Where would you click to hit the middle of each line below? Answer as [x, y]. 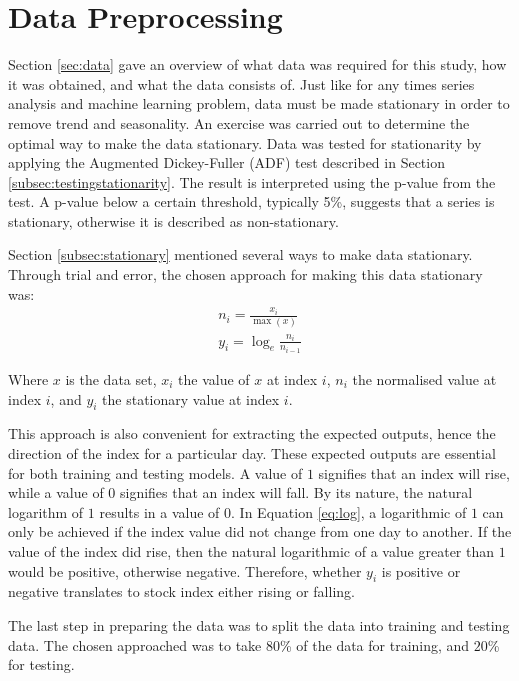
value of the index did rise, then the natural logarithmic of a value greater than [251, 550]
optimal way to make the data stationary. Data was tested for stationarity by [245, 142]
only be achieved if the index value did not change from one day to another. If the [260, 531]
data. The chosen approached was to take [135, 644]
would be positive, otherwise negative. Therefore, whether [185, 570]
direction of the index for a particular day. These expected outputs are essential [252, 452]
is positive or [421, 570]
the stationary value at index [191, 398]
